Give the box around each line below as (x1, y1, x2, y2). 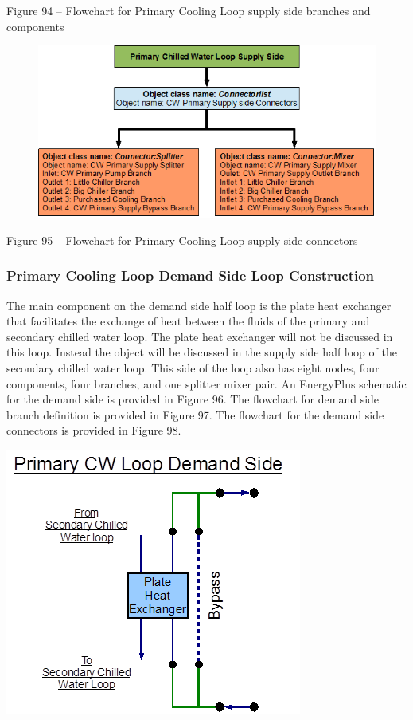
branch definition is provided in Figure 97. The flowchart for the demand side (6, 406, 384, 423)
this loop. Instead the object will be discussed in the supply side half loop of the (6, 344, 397, 360)
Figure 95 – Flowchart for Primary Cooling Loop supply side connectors (6, 231, 358, 248)
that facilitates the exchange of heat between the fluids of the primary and (6, 313, 370, 329)
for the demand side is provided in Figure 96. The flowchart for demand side (6, 391, 380, 407)
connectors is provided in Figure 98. (6, 422, 181, 439)
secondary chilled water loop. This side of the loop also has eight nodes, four (6, 360, 380, 376)
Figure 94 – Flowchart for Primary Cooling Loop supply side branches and (6, 2, 371, 18)
